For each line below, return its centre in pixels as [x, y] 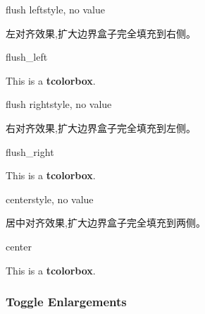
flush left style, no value [55, 9]
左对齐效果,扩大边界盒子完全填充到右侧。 [101, 33]
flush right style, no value [59, 104]
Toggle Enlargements [66, 302]
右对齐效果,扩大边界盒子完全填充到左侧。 [101, 127]
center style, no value [50, 199]
